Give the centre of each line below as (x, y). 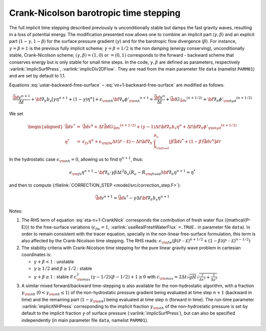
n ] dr (216, 141)
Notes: (16, 211)
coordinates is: (36, 255)
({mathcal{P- (237, 220)
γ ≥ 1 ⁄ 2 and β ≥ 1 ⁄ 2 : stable (63, 268)
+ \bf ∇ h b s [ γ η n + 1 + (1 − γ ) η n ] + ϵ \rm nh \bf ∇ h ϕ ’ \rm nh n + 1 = (92, 99)
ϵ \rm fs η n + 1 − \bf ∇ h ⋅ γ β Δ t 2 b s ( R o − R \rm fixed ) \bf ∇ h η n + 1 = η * (132, 172)
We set (16, 114)
